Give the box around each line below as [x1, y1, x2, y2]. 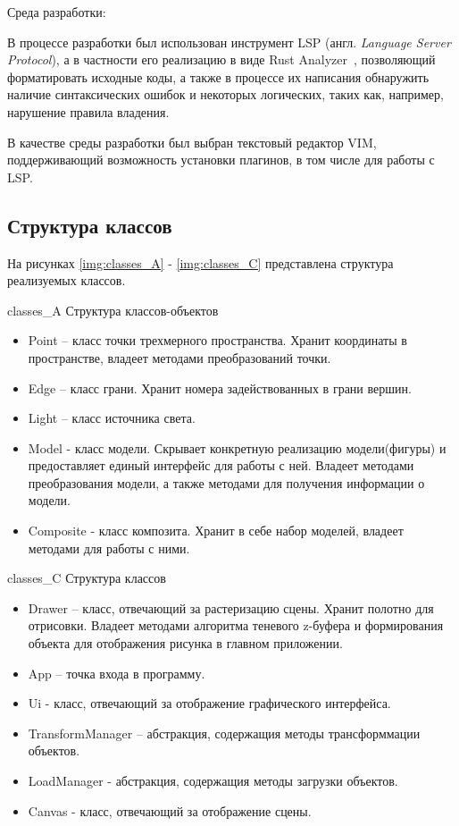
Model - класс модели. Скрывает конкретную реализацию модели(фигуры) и [28, 438, 446, 457]
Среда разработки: [7, 3, 106, 21]
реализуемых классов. [7, 271, 126, 290]
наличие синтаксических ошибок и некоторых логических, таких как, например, [7, 85, 444, 104]
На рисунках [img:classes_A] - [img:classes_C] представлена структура [7, 253, 394, 272]
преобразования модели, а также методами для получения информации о [28, 473, 425, 492]
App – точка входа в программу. [28, 663, 205, 682]
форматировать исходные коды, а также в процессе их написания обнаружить [7, 67, 430, 86]
